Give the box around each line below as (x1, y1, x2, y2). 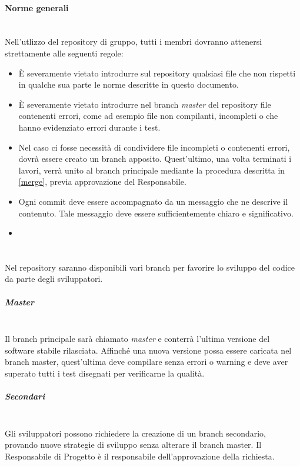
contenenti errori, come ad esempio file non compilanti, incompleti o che (18, 109, 278, 122)
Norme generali (5, 1, 69, 14)
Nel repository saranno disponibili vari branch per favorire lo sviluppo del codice (5, 261, 295, 273)
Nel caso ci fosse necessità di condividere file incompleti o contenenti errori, (18, 141, 290, 153)
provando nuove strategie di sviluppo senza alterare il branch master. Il (5, 438, 262, 451)
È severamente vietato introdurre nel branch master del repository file (18, 98, 271, 110)
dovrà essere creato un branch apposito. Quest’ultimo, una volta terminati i (18, 152, 292, 165)
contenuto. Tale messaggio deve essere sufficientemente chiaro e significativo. (18, 207, 294, 219)
